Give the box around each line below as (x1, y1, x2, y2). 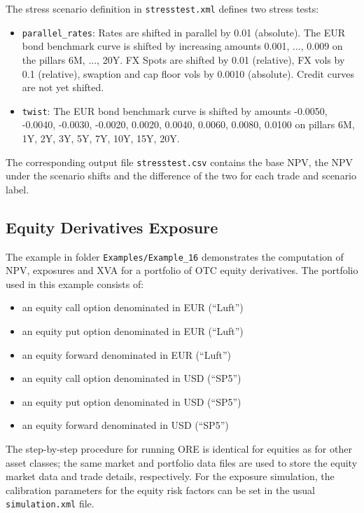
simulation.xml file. (6, 496, 94, 511)
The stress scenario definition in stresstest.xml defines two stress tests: (6, 1, 319, 15)
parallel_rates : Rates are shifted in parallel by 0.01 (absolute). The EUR (22, 25, 346, 39)
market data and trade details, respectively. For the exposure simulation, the (6, 469, 335, 484)
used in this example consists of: (6, 276, 144, 291)
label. (6, 182, 29, 196)
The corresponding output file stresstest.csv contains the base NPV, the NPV (6, 154, 353, 169)
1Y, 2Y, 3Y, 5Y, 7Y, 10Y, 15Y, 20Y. (22, 130, 180, 145)
